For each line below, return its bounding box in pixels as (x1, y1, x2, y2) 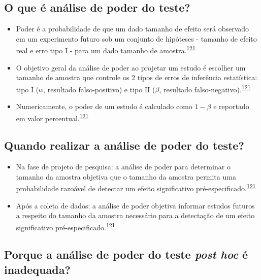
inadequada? (4, 261, 71, 277)
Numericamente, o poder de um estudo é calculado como (16, 101, 192, 112)
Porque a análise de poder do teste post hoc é (4, 247, 248, 262)
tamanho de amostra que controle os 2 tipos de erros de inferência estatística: (16, 72, 257, 83)
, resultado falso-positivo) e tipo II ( (43, 84, 155, 94)
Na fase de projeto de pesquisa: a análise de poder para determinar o (16, 161, 231, 172)
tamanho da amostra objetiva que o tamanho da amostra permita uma (16, 171, 236, 182)
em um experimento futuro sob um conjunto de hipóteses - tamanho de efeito (16, 33, 257, 44)
